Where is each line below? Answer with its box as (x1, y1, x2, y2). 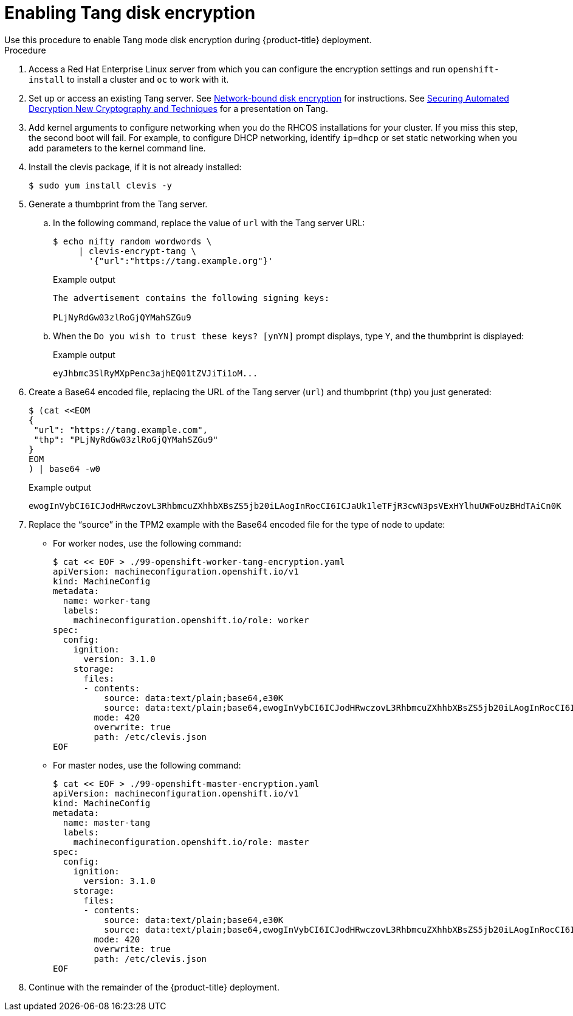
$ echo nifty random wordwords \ (53, 236, 212, 246)
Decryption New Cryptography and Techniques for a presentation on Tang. (29, 103, 329, 114)
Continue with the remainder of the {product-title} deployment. (29, 981, 280, 992)
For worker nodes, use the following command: (53, 537, 242, 548)
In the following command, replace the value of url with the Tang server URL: (53, 217, 365, 228)
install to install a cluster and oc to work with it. (29, 74, 229, 85)
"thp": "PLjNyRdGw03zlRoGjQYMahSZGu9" (33, 434, 218, 444)
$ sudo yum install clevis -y (29, 180, 173, 190)
